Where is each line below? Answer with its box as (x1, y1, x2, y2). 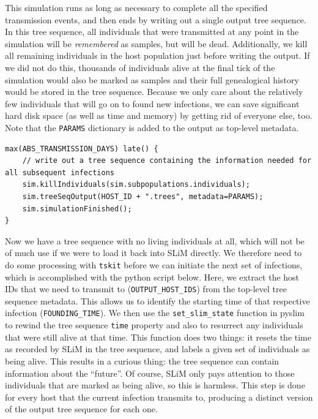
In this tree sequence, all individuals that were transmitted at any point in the (5, 25, 299, 38)
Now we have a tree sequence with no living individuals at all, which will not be (5, 234, 305, 247)
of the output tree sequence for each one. (5, 402, 158, 415)
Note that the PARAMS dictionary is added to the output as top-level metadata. (5, 121, 299, 134)
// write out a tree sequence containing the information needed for (22, 156, 312, 165)
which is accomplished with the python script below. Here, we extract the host (5, 270, 300, 283)
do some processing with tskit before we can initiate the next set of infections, (5, 258, 303, 271)
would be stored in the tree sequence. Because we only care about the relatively (5, 85, 303, 98)
